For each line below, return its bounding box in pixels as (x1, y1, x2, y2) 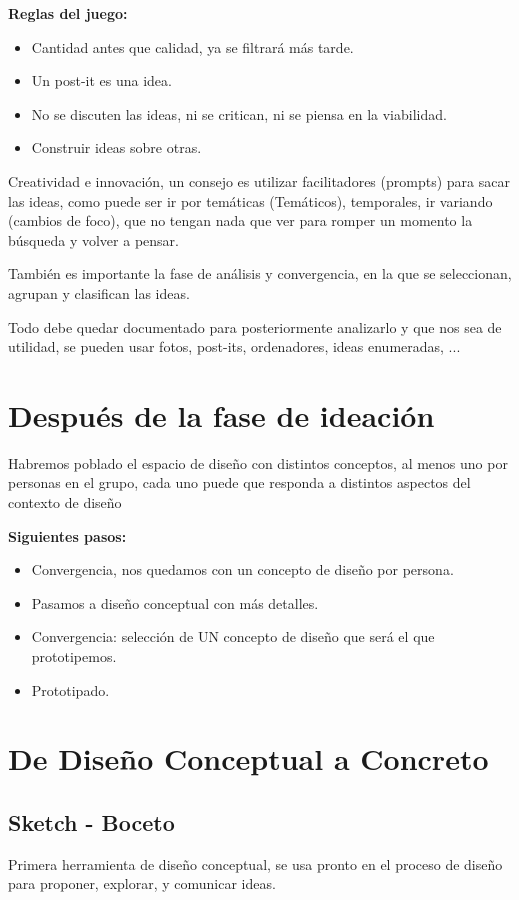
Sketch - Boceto (8, 806, 175, 837)
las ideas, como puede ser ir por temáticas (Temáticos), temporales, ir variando (8, 190, 493, 211)
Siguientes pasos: (8, 525, 127, 546)
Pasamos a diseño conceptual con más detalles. (31, 592, 319, 613)
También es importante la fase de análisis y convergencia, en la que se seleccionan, (8, 263, 512, 284)
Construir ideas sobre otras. (31, 137, 202, 158)
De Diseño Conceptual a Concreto (8, 738, 489, 779)
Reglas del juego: (8, 3, 128, 23)
